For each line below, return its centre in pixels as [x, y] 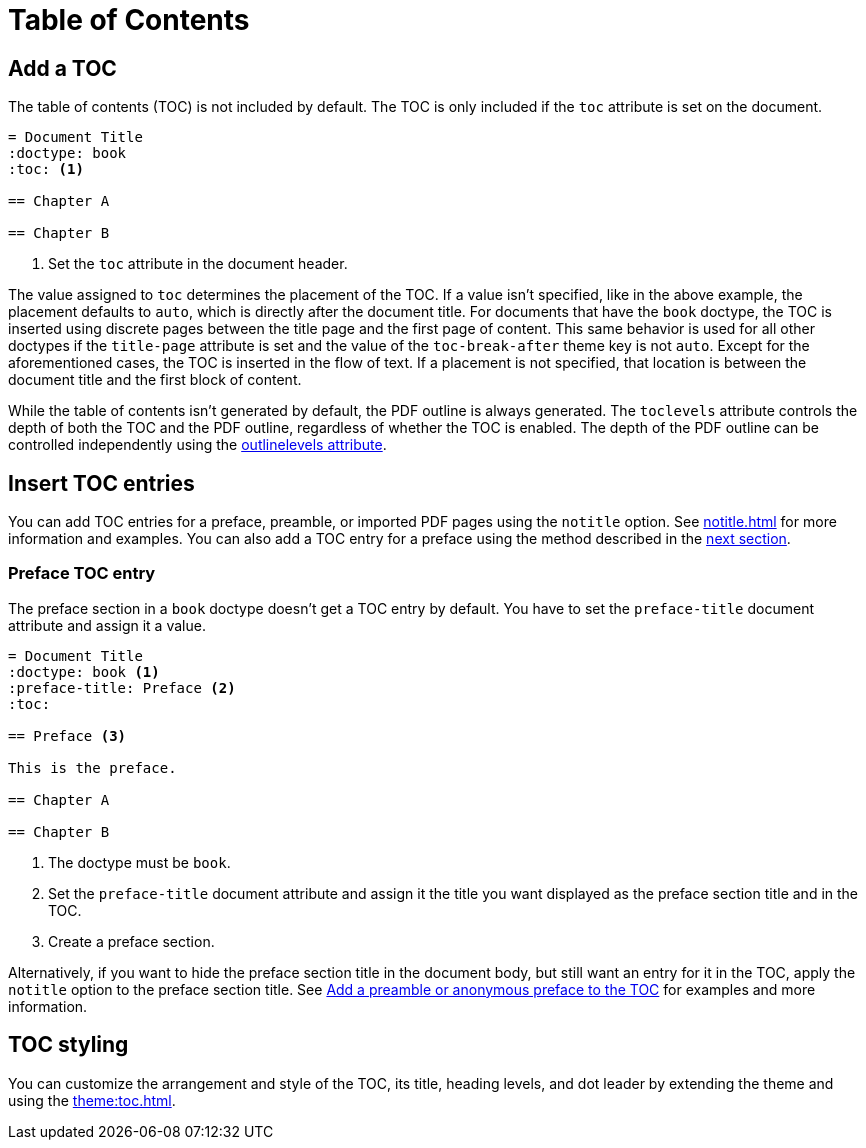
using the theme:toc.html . [92, 1100]
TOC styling [68, 1045]
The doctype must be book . [139, 862]
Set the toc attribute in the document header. [198, 264]
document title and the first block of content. [155, 380]
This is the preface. [92, 767]
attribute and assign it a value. [107, 625]
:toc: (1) [46, 169]
